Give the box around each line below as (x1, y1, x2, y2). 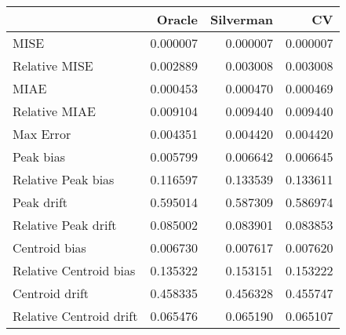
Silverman (209, 10, 274, 28)
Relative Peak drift (13, 216, 117, 234)
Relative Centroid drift (13, 307, 138, 325)
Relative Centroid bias (13, 261, 136, 279)
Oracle (156, 10, 198, 28)
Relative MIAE (13, 102, 96, 120)
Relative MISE (13, 56, 93, 75)
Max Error (13, 125, 71, 143)
